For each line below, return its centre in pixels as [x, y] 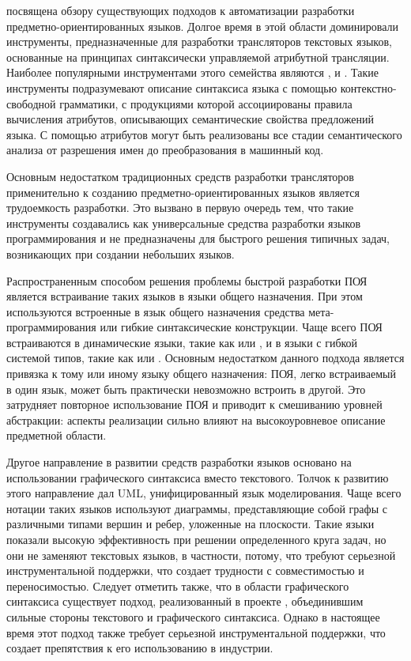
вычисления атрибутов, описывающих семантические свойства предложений [190, 119]
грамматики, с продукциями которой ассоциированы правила [206, 103]
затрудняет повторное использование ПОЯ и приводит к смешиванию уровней [194, 404]
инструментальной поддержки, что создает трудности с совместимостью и [185, 570]
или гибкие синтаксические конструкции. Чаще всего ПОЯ [241, 327]
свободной [31, 103]
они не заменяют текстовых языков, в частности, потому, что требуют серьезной [201, 555]
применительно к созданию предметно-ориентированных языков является [183, 192]
